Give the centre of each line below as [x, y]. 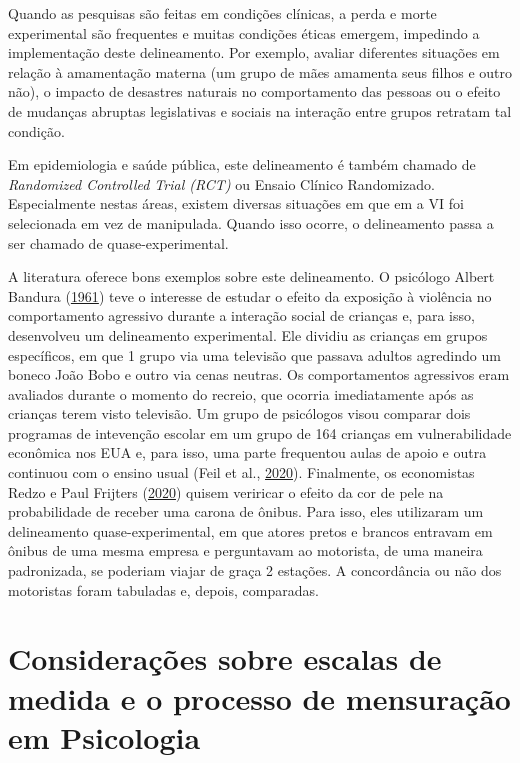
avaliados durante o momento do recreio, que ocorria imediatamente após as [241, 393]
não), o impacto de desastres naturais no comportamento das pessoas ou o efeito [254, 91]
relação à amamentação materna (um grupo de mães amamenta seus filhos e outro [260, 71]
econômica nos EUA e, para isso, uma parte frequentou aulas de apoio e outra [247, 452]
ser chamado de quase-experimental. [118, 242]
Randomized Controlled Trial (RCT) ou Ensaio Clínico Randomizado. [221, 183]
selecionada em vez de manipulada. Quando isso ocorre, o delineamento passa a [251, 222]
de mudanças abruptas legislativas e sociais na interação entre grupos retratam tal [260, 110]
